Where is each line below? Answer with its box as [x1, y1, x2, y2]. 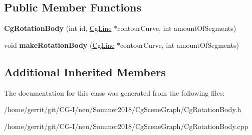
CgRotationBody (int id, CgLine [4, 23, 112, 33]
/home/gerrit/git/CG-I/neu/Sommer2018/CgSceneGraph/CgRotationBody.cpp [4, 121, 248, 131]
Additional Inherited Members [4, 64, 166, 79]
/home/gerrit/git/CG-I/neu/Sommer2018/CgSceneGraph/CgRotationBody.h [4, 104, 241, 115]
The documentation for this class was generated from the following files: [4, 87, 225, 98]
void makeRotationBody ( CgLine [4, 39, 115, 50]
